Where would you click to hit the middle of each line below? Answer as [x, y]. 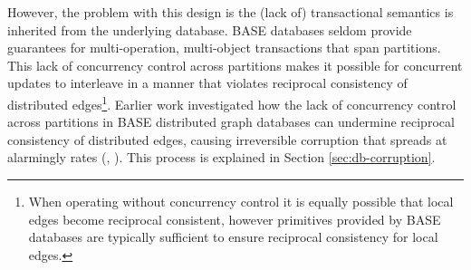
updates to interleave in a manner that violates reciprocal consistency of [207, 83]
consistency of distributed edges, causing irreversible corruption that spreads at [227, 139]
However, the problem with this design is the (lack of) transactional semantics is [231, 12]
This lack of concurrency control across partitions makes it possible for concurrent [235, 65]
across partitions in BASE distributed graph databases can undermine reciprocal [231, 122]
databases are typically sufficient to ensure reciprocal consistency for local [233, 237]
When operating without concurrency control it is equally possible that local [241, 201]
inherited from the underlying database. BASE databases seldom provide [210, 29]
